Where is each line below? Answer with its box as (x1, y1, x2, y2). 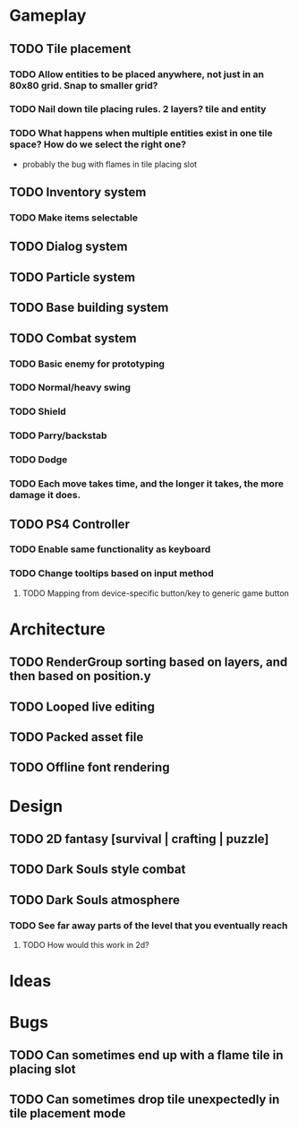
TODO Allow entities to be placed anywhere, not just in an (9, 68, 264, 81)
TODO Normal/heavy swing (9, 382, 132, 394)
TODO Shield (9, 405, 67, 418)
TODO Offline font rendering (9, 760, 170, 775)
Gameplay (9, 5, 87, 26)
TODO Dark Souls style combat (9, 862, 186, 877)
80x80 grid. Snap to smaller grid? (9, 79, 158, 91)
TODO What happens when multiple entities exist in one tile (9, 127, 273, 140)
